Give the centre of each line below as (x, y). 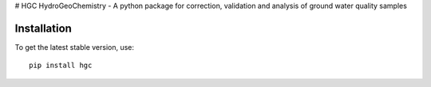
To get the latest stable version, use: (75, 47)
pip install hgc (61, 66)
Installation (43, 28)
